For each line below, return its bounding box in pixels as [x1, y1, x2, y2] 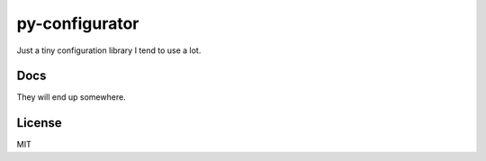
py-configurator [16, 13, 139, 33]
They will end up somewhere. [16, 92, 126, 103]
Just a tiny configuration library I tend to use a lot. [16, 45, 202, 56]
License [16, 115, 62, 130]
